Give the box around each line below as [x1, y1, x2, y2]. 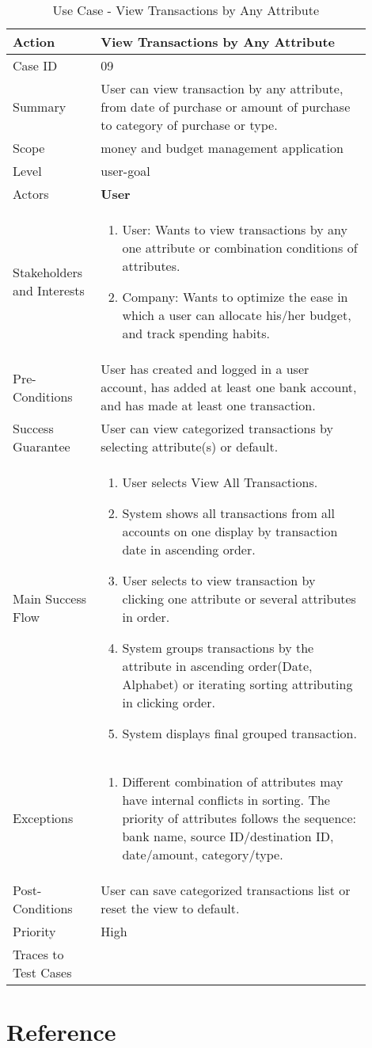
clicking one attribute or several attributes [122, 589, 356, 608]
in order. [122, 608, 170, 626]
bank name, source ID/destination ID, [122, 827, 334, 845]
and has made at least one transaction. [101, 396, 316, 414]
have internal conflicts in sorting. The [122, 791, 330, 809]
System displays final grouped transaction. [122, 724, 357, 742]
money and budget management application [101, 139, 344, 157]
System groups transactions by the [122, 638, 314, 657]
